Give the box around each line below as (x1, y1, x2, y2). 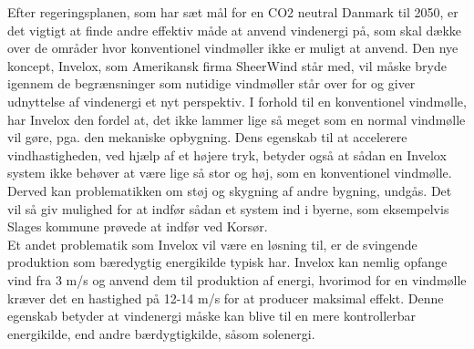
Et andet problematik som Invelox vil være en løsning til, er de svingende (7, 234, 417, 253)
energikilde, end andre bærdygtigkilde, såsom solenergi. (7, 323, 315, 343)
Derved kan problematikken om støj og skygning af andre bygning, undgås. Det (7, 180, 452, 200)
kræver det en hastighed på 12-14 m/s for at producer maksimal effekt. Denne (7, 288, 444, 307)
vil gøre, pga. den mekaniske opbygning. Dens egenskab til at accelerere (7, 128, 407, 147)
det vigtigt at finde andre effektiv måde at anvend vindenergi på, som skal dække (7, 20, 462, 39)
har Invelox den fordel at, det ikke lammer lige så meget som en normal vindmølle (7, 109, 466, 128)
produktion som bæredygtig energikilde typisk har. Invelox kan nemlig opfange (7, 252, 448, 272)
